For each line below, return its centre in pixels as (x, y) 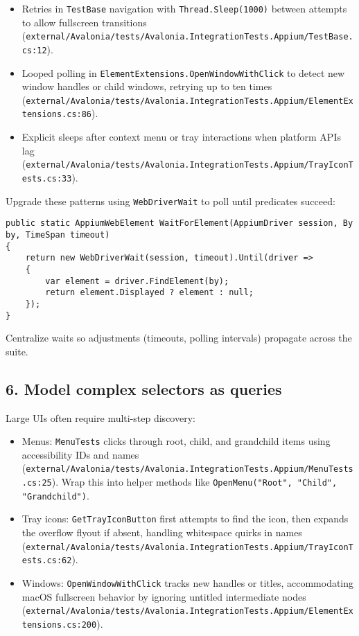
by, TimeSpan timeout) (58, 235)
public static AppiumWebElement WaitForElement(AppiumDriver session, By (179, 223)
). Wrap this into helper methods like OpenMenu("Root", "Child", (194, 482)
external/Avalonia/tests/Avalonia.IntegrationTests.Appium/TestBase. (190, 37)
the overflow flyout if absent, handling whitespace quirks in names (162, 532)
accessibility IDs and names (80, 454)
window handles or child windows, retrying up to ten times (147, 86)
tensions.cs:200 (59, 625)
